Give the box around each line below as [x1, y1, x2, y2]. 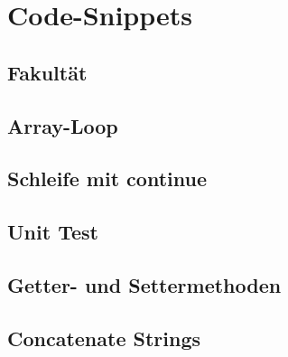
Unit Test [7, 218, 98, 246]
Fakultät [7, 58, 88, 86]
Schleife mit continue [7, 164, 207, 193]
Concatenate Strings [7, 324, 201, 352]
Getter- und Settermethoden [7, 270, 282, 298]
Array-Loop [7, 111, 118, 139]
